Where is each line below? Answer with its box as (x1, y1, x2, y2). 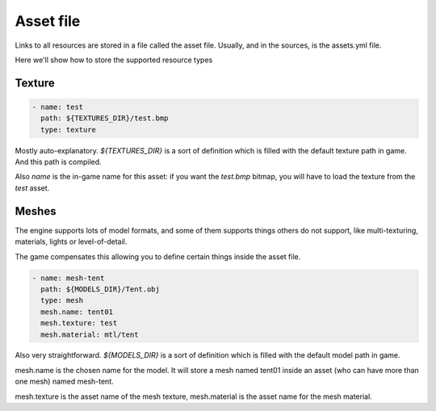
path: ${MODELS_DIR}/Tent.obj (40, 284, 161, 294)
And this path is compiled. (15, 157, 102, 167)
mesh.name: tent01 (40, 307, 113, 317)
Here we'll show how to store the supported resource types (15, 55, 213, 65)
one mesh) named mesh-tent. (15, 376, 114, 387)
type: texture (40, 125, 97, 134)
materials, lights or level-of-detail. (15, 237, 128, 246)
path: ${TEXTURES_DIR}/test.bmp (40, 114, 169, 123)
